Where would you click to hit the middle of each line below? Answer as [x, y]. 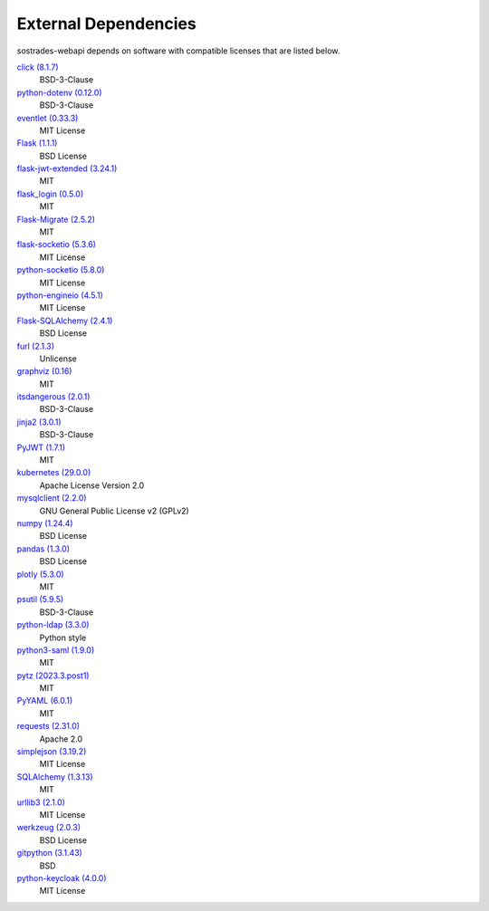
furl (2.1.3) [35, 346]
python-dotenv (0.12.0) [60, 92]
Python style [63, 638]
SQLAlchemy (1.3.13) [55, 777]
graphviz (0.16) [44, 371]
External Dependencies [106, 24]
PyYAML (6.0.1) [45, 701]
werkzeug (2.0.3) [49, 828]
